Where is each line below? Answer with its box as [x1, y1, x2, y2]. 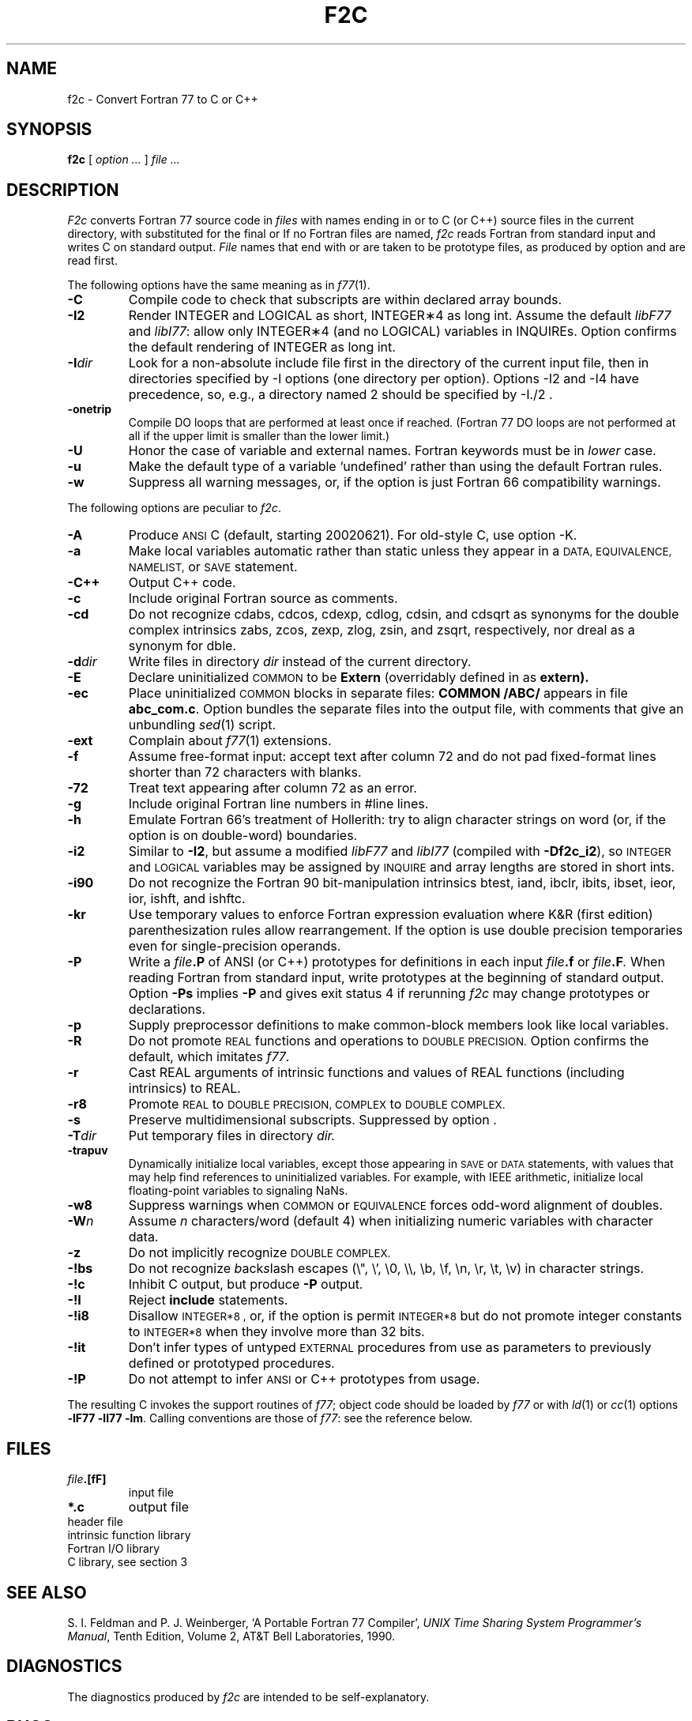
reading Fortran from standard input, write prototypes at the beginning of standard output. [128, 970, 664, 986]
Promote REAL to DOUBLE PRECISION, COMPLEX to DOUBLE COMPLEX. [128, 1096, 506, 1113]
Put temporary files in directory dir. [128, 1128, 336, 1144]
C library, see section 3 [67, 1555, 188, 1569]
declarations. [128, 1001, 206, 1018]
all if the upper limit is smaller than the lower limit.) [128, 429, 390, 443]
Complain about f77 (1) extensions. [128, 732, 332, 749]
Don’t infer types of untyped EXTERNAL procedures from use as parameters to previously [128, 1339, 652, 1356]
